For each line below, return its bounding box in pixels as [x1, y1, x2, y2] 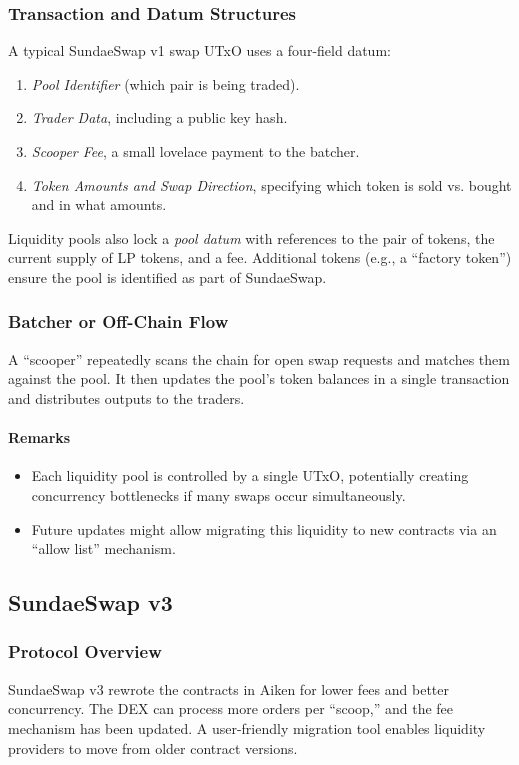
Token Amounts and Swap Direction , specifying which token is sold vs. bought [31, 174, 512, 195]
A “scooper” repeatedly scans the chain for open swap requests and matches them [8, 348, 510, 369]
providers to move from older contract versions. [8, 737, 298, 758]
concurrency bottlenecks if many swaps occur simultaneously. [31, 484, 406, 505]
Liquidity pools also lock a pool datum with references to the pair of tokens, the [8, 227, 495, 248]
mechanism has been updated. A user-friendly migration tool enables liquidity [8, 717, 486, 738]
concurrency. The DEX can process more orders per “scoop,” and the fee [8, 698, 454, 719]
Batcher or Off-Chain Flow [8, 309, 229, 334]
